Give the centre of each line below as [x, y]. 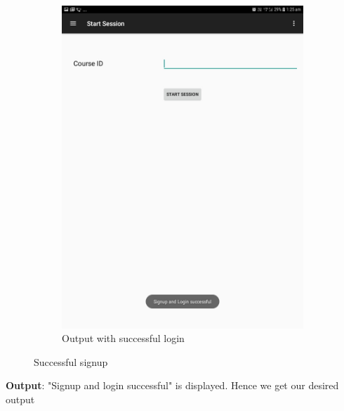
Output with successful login [123, 338]
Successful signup [71, 361]
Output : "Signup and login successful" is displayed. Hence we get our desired [172, 385]
